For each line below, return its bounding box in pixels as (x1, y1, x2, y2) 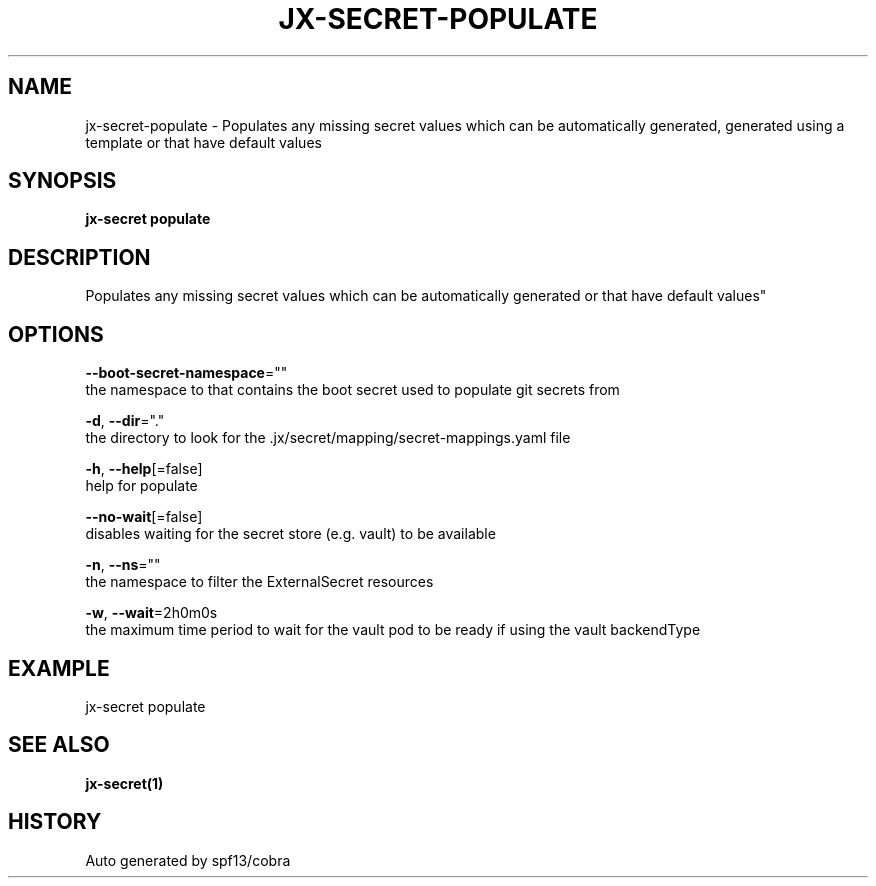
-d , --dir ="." (85, 412, 165, 430)
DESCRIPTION (8, 244, 151, 270)
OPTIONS (8, 321, 104, 347)
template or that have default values (85, 133, 322, 151)
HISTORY (8, 809, 102, 835)
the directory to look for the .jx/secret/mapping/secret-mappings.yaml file (85, 429, 571, 447)
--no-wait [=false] (85, 508, 203, 526)
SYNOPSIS (8, 168, 117, 194)
